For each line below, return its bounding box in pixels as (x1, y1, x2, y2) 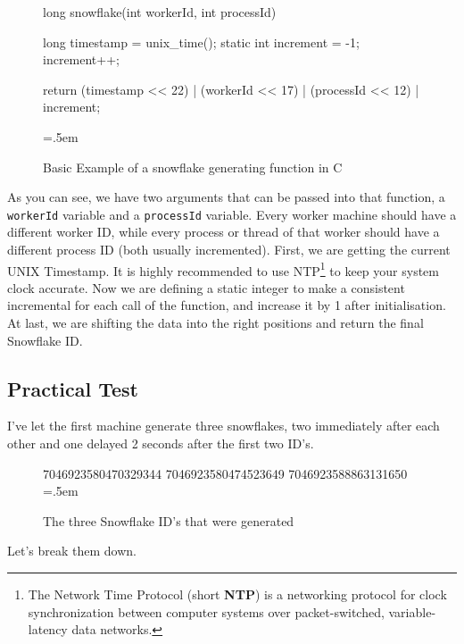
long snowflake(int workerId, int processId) (43, 3, 277, 21)
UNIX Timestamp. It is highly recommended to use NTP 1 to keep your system (7, 258, 439, 280)
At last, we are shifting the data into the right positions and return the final (7, 314, 424, 332)
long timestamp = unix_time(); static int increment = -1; (43, 32, 360, 51)
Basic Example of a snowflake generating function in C (43, 157, 343, 176)
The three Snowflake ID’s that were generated (43, 511, 294, 530)
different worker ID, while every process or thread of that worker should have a (7, 222, 440, 241)
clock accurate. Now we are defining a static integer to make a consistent (7, 278, 405, 297)
